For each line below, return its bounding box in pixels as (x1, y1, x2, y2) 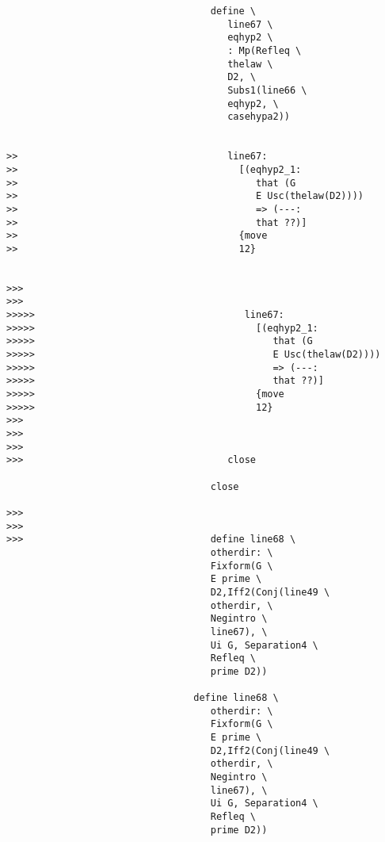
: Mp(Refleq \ (227, 44, 302, 56)
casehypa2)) (227, 111, 290, 123)
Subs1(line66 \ (227, 84, 307, 96)
